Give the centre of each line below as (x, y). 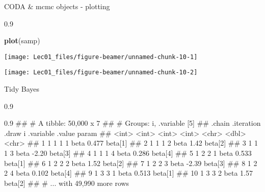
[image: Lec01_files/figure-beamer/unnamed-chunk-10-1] (101, 57)
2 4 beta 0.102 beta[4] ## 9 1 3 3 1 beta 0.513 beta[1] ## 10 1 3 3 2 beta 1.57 (128, 173)
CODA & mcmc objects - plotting (57, 6)
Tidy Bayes (22, 89)
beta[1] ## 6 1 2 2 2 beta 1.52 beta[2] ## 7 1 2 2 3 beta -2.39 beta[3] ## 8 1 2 (131, 163)
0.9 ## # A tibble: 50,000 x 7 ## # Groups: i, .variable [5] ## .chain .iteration (132, 123)
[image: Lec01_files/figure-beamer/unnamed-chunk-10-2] (101, 73)
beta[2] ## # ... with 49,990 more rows (67, 183)
